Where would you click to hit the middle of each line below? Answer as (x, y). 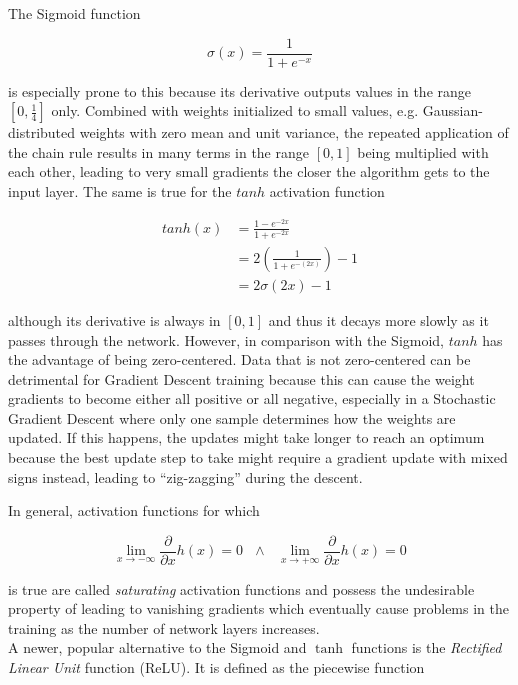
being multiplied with (423, 151)
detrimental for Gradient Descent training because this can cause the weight (241, 378)
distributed (42, 132)
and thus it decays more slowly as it (378, 319)
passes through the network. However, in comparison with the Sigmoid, (226, 339)
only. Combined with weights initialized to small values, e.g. (235, 110)
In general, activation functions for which (134, 510)
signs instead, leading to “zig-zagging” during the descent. (185, 476)
